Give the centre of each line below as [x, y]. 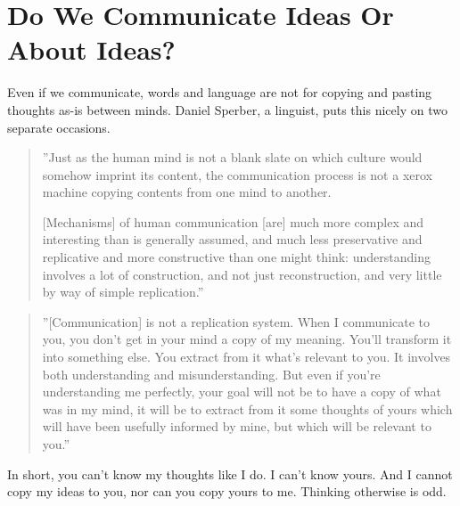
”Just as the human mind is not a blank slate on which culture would [232, 157]
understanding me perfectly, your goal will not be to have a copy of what [242, 392]
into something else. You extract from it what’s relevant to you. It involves [246, 357]
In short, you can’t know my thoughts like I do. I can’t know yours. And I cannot [230, 473]
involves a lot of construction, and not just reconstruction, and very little [242, 274]
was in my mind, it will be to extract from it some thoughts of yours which [247, 408]
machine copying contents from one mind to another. [187, 192]
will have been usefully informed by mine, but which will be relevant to [237, 426]
